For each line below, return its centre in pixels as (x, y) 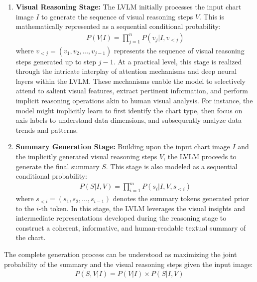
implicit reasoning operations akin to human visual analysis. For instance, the (134, 100)
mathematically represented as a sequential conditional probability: (118, 26)
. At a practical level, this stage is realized (178, 61)
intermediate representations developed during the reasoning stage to (121, 218)
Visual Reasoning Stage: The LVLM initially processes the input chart (128, 6)
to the (25, 208)
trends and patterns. (47, 130)
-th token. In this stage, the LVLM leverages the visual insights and (142, 208)
